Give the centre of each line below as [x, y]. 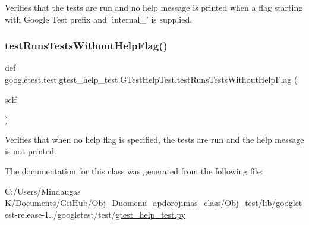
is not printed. [31, 151]
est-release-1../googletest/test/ [60, 214]
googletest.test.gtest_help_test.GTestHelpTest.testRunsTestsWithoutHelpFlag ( [151, 79]
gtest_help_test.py [151, 214]
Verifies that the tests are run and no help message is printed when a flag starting [154, 7]
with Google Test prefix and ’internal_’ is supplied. [99, 19]
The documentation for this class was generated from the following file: [134, 171]
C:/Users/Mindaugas [43, 191]
